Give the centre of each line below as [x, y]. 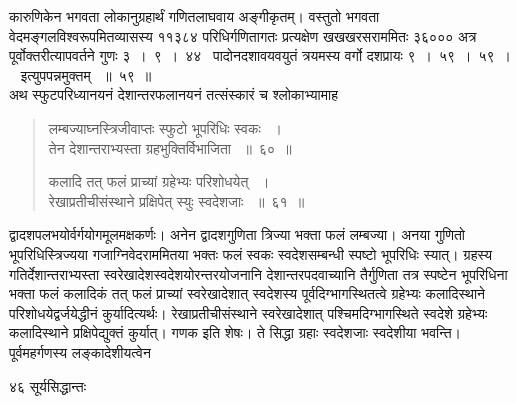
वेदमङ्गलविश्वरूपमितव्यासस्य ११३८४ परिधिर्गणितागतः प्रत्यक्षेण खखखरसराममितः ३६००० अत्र [243, 35]
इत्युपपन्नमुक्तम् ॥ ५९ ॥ [86, 74]
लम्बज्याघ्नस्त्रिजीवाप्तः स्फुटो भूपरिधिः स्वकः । [165, 127]
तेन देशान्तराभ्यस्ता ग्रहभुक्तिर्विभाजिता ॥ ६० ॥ [170, 147]
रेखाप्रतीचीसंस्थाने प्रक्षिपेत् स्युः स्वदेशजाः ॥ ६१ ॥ [176, 200]
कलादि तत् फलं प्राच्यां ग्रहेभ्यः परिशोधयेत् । [159, 181]
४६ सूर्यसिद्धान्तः [48, 385]
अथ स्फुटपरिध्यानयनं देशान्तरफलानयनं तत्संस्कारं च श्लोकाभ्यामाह [173, 94]
